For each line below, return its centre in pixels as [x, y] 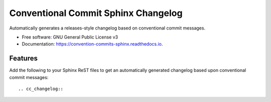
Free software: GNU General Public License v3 [70, 37]
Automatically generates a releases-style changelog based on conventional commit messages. [107, 28]
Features [23, 58]
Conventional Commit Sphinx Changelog [96, 13]
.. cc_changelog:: [41, 89]
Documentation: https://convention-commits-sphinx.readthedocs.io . [92, 44]
